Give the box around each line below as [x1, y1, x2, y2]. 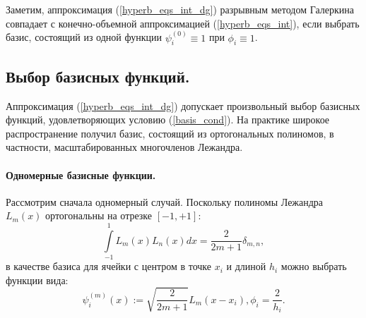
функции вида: [6, 272, 69, 287]
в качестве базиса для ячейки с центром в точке [6, 259, 211, 274]
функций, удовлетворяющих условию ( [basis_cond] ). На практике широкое [6, 112, 330, 127]
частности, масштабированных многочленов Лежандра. [6, 140, 243, 154]
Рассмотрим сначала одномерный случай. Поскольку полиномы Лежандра [6, 194, 324, 209]
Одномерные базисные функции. [6, 167, 156, 182]
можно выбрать [281, 259, 347, 274]
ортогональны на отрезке [45, 208, 153, 223]
